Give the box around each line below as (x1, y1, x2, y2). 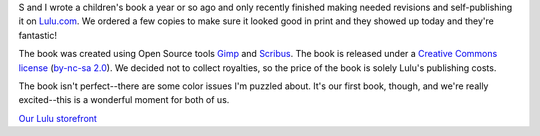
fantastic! (18, 29, 57, 41)
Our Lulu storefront (18, 112, 97, 124)
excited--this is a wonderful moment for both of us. (18, 94, 230, 106)
